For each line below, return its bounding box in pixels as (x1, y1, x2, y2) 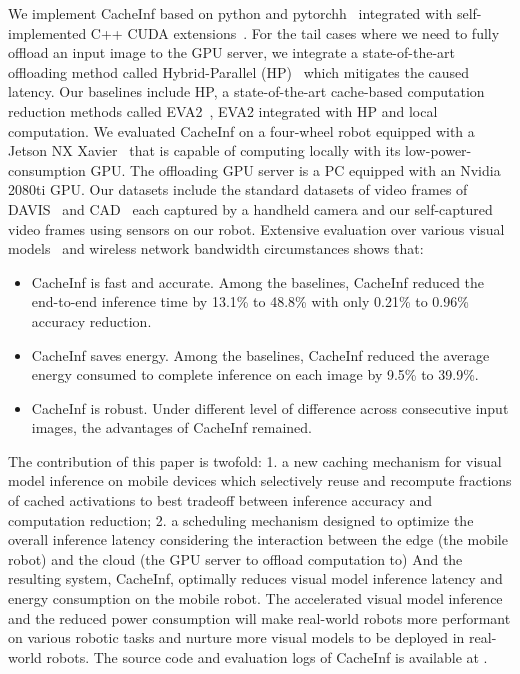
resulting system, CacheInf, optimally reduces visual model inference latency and (8, 568, 503, 589)
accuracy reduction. (31, 310, 152, 331)
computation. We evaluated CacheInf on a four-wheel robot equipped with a (8, 120, 475, 141)
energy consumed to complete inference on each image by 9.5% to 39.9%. (31, 364, 479, 385)
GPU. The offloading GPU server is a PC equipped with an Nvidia (90, 159, 501, 180)
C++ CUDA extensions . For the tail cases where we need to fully (90, 22, 500, 43)
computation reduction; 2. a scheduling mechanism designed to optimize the (8, 509, 474, 530)
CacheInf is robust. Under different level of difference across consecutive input (31, 397, 509, 418)
